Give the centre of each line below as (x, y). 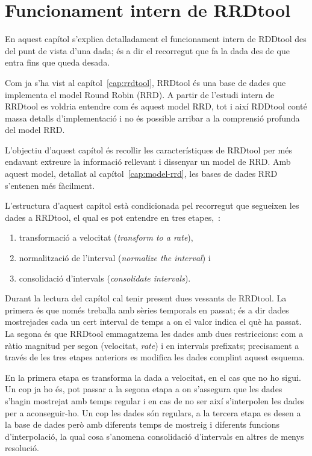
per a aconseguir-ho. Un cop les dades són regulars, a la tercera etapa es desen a (153, 412)
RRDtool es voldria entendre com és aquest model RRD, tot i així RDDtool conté (156, 106)
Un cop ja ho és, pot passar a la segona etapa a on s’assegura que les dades (144, 389)
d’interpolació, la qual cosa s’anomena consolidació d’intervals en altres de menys (154, 436)
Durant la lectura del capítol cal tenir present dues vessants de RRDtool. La (146, 298)
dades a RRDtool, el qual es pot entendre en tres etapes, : (113, 217)
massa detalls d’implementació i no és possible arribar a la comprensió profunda (152, 118)
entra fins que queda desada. (58, 62)
